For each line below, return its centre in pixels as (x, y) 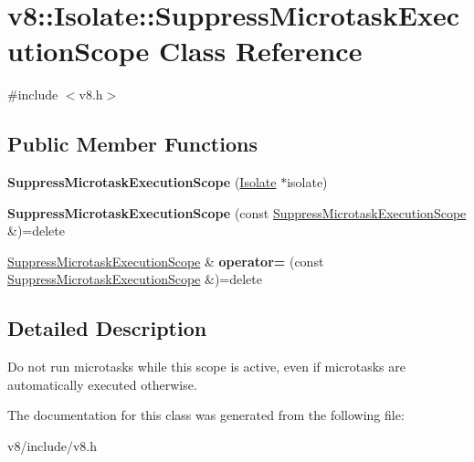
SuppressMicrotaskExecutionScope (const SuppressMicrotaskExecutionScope (237, 212)
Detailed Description (107, 328)
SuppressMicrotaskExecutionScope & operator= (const (166, 261)
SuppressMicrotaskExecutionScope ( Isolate (142, 182)
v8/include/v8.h (53, 446)
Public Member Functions (132, 144)
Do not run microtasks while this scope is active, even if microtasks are (207, 367)
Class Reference (260, 51)
